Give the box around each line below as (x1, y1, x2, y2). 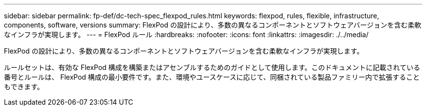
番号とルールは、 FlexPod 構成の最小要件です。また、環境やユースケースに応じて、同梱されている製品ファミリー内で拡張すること (4, 73, 420, 81)
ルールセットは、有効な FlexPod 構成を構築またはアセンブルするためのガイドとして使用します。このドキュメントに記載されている (4, 63, 420, 71)
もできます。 (4, 82, 44, 91)
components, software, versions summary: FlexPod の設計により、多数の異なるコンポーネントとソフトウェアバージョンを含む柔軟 (4, 21, 422, 29)
